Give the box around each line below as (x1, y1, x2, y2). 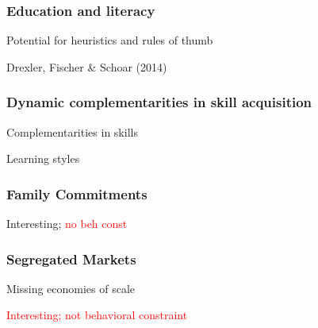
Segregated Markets (6, 249, 136, 268)
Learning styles (6, 150, 80, 167)
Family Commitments (6, 183, 148, 203)
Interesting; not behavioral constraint (6, 307, 188, 323)
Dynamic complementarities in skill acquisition (6, 92, 312, 112)
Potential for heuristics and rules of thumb (6, 32, 213, 48)
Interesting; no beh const (6, 215, 128, 232)
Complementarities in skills (6, 123, 138, 140)
